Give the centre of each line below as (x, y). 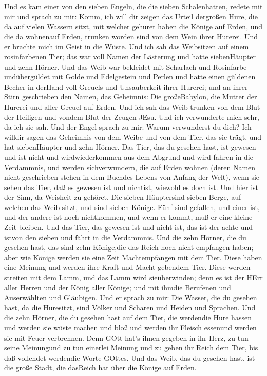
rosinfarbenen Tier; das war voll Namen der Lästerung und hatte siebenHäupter (130, 56)
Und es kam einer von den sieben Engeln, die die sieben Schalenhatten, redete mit (133, 6)
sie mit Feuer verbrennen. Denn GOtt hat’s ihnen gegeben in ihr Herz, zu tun (126, 337)
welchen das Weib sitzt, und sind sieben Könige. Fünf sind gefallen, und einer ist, (132, 207)
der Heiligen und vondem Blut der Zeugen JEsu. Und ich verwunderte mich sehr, (132, 117)
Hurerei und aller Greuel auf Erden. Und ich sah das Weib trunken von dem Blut (132, 106)
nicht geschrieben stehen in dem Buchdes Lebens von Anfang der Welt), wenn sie (132, 177)
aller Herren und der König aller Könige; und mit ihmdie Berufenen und (118, 287)
